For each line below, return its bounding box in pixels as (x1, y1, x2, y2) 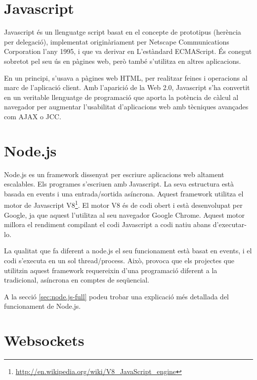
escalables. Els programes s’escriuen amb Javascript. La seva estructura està (4, 179, 234, 189)
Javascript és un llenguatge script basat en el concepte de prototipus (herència (4, 27, 241, 37)
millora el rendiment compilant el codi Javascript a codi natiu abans (4, 219, 211, 230)
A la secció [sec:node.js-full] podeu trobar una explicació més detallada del (4, 291, 229, 301)
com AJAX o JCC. (4, 111, 61, 121)
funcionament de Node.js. (4, 301, 81, 311)
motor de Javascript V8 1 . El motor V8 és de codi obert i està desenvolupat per (4, 198, 243, 210)
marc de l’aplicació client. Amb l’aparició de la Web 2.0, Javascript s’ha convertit (4, 82, 250, 93)
